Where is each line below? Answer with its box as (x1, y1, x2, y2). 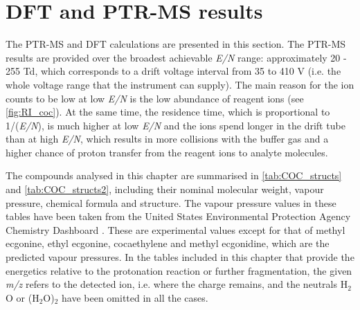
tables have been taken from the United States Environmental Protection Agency (6, 209, 351, 224)
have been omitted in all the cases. (62, 290, 208, 304)
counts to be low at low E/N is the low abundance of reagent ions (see (6, 91, 304, 105)
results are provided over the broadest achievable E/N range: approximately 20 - (6, 50, 347, 64)
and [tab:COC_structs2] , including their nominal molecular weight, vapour (6, 182, 324, 197)
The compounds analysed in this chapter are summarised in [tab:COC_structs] (6, 168, 342, 183)
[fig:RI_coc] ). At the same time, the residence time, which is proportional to (6, 104, 330, 119)
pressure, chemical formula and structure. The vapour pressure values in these (6, 195, 336, 210)
